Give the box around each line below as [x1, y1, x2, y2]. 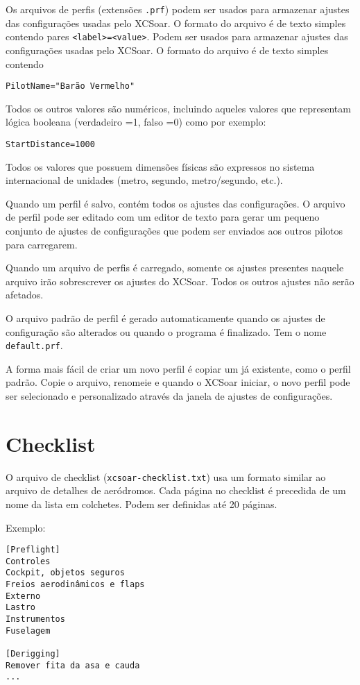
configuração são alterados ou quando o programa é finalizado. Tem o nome [6, 324, 327, 339]
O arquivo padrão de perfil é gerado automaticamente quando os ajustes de [6, 310, 325, 325]
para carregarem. [6, 237, 78, 251]
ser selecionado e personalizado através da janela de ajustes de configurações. [6, 388, 333, 403]
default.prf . [6, 338, 63, 353]
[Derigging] [6, 649, 60, 659]
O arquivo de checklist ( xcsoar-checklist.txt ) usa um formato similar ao [6, 469, 326, 484]
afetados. [6, 287, 44, 302]
